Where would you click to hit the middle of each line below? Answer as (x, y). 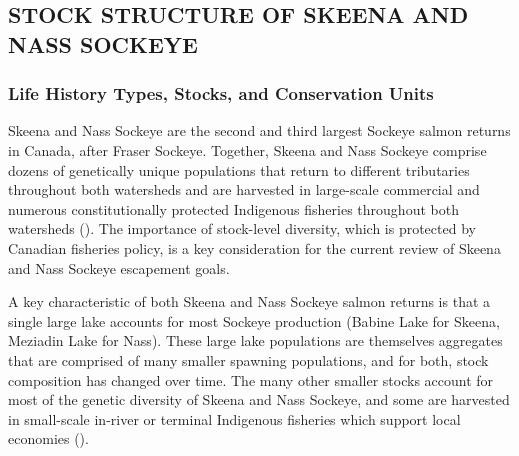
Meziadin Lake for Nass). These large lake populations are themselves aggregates (255, 340)
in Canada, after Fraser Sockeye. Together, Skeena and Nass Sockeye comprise (247, 149)
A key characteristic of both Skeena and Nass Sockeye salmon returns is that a (249, 301)
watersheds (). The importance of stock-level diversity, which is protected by (242, 228)
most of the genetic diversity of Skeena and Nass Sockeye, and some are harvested (259, 399)
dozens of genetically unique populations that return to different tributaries (239, 169)
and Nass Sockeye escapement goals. (119, 267)
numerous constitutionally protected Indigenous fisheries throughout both (233, 208)
